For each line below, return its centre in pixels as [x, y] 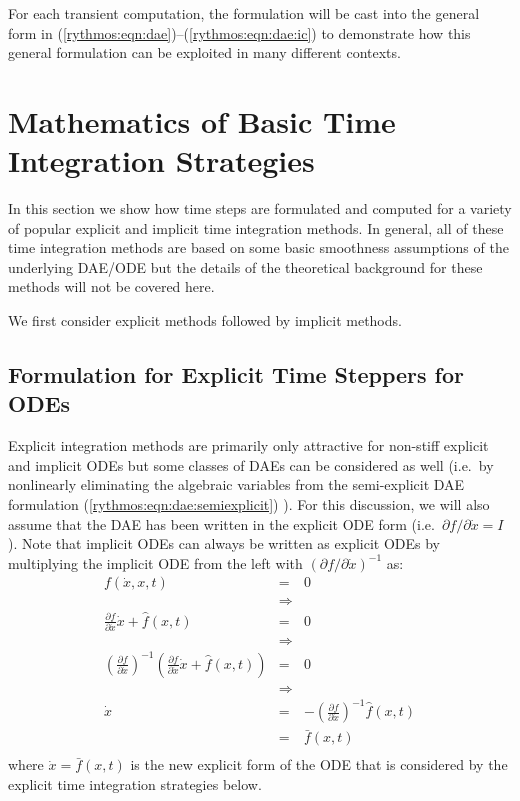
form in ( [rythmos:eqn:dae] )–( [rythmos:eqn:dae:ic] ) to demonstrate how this [239, 32]
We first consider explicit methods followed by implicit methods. [205, 320]
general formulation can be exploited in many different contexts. [204, 52]
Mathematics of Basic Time [202, 120]
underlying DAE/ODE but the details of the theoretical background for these [245, 266]
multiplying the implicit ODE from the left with [155, 562]
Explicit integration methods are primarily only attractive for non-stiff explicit [248, 445]
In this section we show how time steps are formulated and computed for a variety [260, 208]
